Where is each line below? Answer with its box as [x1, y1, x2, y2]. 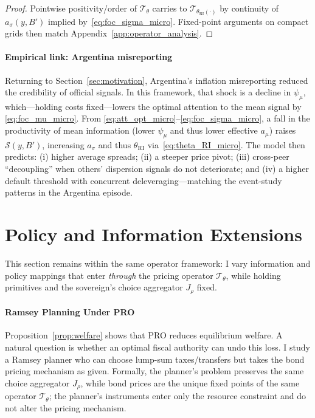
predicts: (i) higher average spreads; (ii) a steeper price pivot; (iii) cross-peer [5, 150, 289, 163]
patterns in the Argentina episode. [5, 186, 133, 199]
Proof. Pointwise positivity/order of [5, 2, 137, 14]
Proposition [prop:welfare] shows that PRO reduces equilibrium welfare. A [5, 329, 283, 341]
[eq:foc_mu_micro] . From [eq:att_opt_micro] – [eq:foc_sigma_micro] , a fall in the [5, 112, 310, 125]
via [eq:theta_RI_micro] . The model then [147, 138, 305, 151]
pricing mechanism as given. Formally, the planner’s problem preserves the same [5, 365, 304, 377]
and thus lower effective [170, 124, 258, 137]
